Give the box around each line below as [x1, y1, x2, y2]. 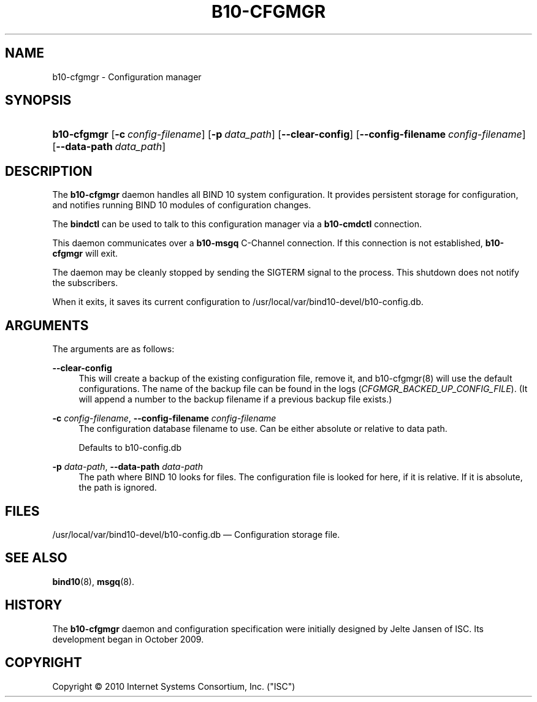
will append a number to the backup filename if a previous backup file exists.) [78, 394, 392, 405]
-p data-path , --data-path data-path [52, 461, 203, 472]
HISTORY [5, 597, 63, 613]
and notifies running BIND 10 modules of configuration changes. [52, 200, 311, 211]
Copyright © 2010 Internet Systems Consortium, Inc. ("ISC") [52, 681, 295, 692]
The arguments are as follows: [52, 344, 175, 355]
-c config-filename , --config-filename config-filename [52, 413, 276, 424]
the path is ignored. [78, 482, 157, 493]
